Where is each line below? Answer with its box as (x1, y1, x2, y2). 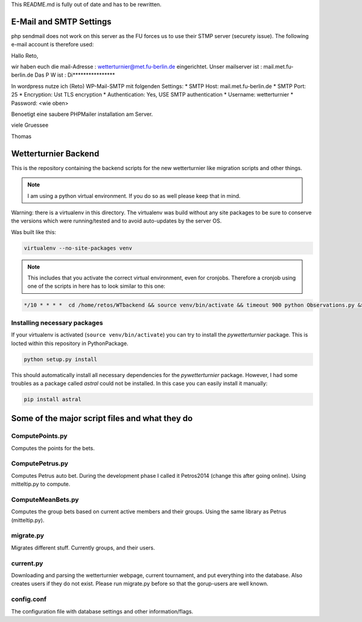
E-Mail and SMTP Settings (11, 16, 112, 27)
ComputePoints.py (11, 432, 68, 440)
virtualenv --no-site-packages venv (24, 244, 133, 252)
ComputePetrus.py (11, 459, 69, 468)
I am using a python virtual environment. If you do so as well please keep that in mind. (27, 192, 241, 199)
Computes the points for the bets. (11, 444, 95, 452)
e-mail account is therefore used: (11, 41, 94, 48)
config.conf (11, 595, 47, 603)
